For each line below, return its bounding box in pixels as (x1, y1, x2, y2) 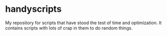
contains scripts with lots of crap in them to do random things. (5, 25, 133, 31)
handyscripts (5, 3, 62, 15)
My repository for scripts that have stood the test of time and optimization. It (5, 20, 162, 26)
